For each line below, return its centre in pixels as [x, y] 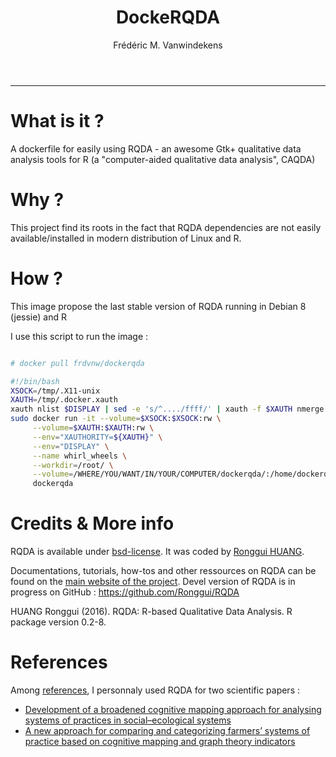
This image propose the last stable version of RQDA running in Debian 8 [158, 306]
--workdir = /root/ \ [73, 465]
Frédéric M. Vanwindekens [168, 45]
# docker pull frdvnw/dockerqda [77, 363]
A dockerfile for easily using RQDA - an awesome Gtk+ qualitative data [156, 148]
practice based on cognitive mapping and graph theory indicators [160, 741]
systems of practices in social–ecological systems [128, 720]
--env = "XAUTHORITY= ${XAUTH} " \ [97, 437]
